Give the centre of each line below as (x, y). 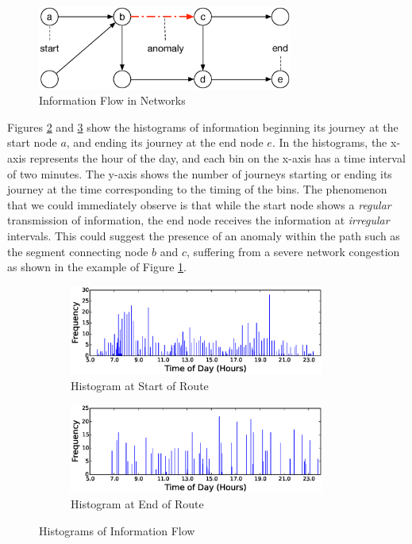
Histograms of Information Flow (117, 530)
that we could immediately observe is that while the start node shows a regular (199, 204)
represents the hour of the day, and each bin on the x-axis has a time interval (218, 157)
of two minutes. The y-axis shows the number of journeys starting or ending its (200, 173)
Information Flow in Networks (112, 100)
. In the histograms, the (329, 142)
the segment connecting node (78, 251)
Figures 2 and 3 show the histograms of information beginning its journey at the (203, 126)
